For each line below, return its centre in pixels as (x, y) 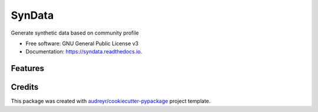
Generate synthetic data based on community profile (75, 33)
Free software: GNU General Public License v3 (82, 43)
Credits (25, 87)
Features (27, 68)
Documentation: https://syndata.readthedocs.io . (84, 52)
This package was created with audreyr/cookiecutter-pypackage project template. (111, 101)
